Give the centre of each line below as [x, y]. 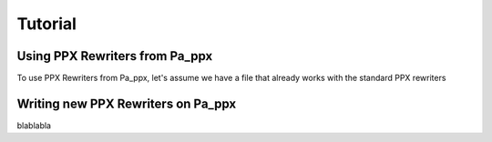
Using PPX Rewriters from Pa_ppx [115, 56]
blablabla [34, 125]
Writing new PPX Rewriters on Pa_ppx [127, 103]
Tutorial [47, 24]
